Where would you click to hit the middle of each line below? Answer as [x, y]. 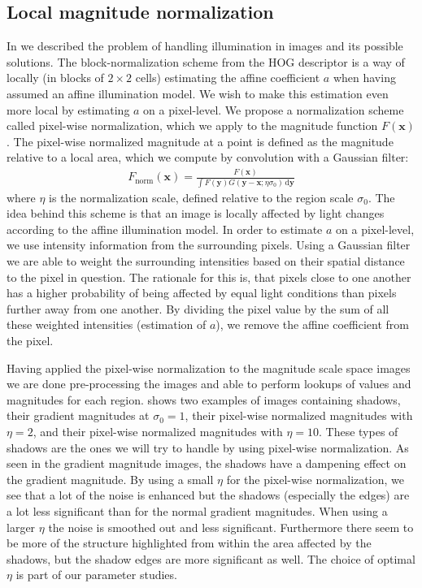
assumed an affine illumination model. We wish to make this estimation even [198, 93]
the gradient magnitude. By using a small [110, 479]
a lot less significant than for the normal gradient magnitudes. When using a [197, 510]
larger [21, 527]
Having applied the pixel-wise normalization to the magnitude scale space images [209, 367]
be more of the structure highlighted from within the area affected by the [189, 543]
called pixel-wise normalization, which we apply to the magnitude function [192, 125]
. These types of [359, 431]
